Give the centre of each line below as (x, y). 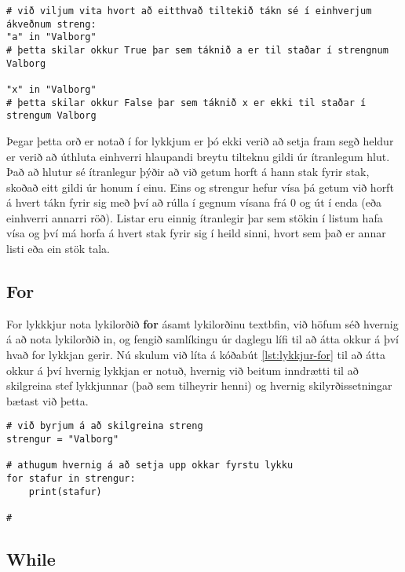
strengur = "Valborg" (63, 440)
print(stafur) (65, 491)
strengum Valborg (51, 116)
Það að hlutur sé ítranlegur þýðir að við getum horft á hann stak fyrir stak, (188, 172)
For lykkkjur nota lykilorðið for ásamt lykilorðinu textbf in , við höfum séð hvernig (202, 323)
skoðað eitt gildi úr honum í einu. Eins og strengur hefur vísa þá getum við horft (200, 187)
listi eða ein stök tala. (58, 249)
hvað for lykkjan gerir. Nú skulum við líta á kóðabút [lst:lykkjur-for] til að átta (196, 355)
